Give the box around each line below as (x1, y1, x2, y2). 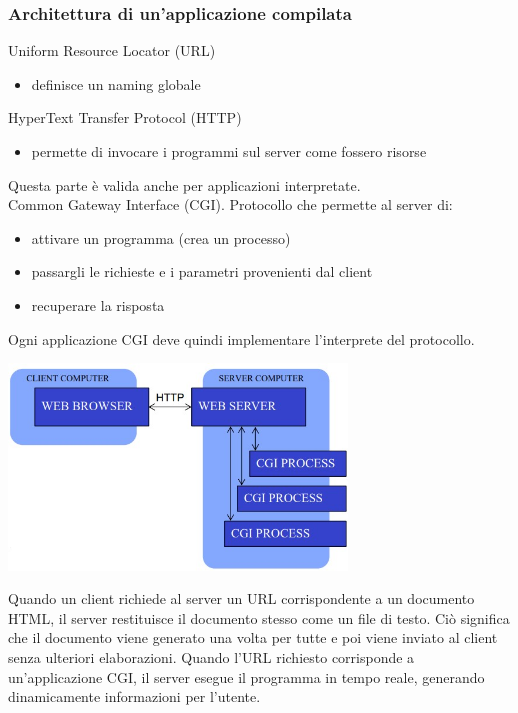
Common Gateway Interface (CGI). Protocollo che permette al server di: (8, 194, 453, 215)
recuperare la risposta (31, 294, 165, 315)
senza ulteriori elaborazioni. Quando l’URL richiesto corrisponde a (8, 646, 415, 667)
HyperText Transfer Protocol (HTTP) (8, 107, 242, 128)
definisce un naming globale (31, 73, 201, 94)
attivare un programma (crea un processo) (31, 227, 291, 248)
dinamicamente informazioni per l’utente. (8, 686, 261, 707)
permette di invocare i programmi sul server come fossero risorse (31, 141, 427, 161)
